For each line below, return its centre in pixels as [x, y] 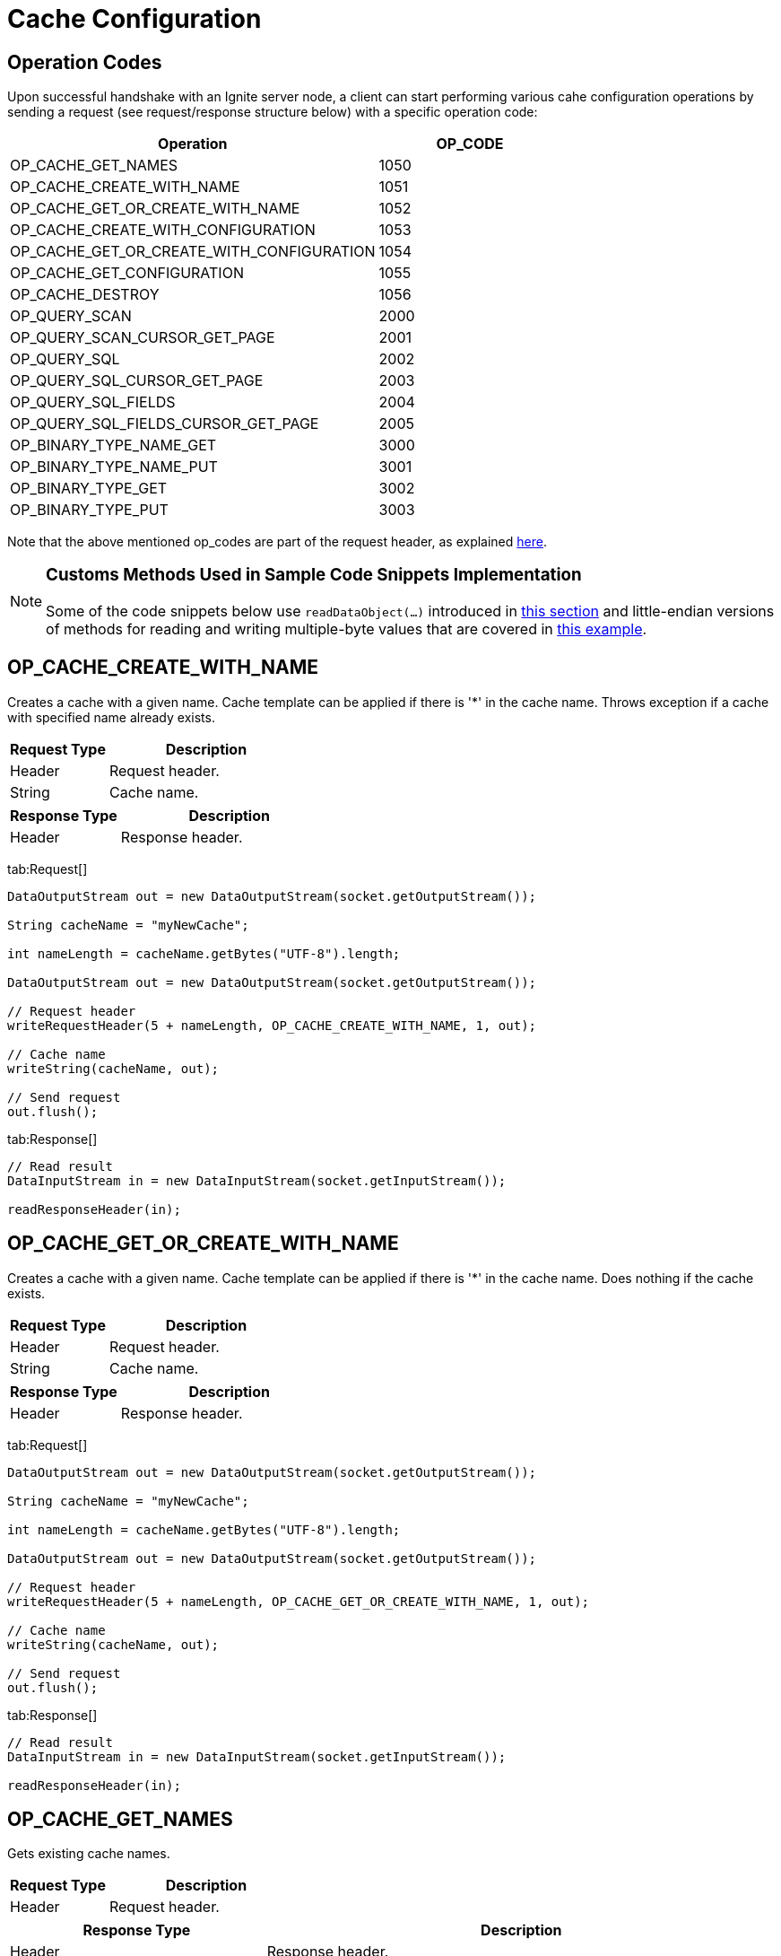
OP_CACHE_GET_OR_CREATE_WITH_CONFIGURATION [193, 252]
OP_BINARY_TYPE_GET [89, 489]
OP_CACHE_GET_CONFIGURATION [127, 273]
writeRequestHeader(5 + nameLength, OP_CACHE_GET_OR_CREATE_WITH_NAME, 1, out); [299, 1601]
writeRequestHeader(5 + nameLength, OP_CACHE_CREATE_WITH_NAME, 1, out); [272, 1025]
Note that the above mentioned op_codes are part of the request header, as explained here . [277, 542]
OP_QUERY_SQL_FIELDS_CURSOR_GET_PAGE [165, 424]
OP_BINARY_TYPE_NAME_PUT [114, 467]
